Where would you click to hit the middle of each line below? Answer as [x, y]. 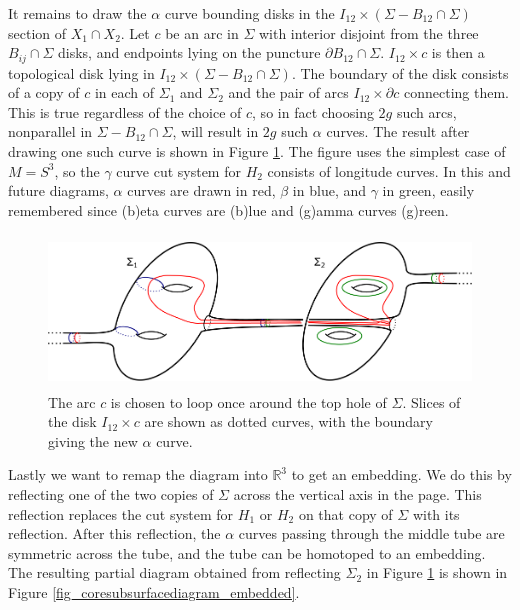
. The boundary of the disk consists [400, 72]
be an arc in [202, 32]
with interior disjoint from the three [368, 32]
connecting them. [456, 92]
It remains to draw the [77, 13]
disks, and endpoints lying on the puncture [189, 52]
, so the [77, 170]
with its [436, 513]
